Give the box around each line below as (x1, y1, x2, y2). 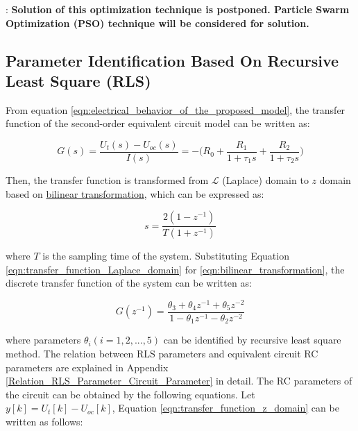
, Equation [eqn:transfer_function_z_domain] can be (112, 400, 339, 415)
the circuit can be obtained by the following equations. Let (6, 387, 255, 401)
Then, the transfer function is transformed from (6, 173, 209, 187)
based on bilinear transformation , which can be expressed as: (6, 186, 264, 201)
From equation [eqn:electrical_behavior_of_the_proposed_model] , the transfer (6, 102, 346, 117)
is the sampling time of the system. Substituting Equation (42, 248, 289, 263)
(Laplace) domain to (222, 173, 309, 187)
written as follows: (6, 414, 83, 429)
